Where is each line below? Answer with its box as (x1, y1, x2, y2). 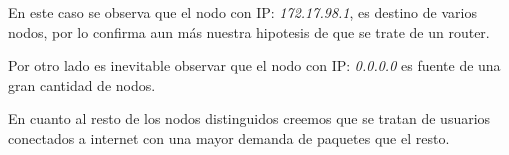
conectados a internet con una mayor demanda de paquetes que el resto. (8, 127, 450, 148)
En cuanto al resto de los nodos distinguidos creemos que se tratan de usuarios (8, 108, 491, 129)
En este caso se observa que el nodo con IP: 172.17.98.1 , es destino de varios (8, 2, 477, 22)
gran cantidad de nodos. (8, 74, 156, 95)
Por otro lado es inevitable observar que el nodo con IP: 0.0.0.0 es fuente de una (8, 55, 501, 76)
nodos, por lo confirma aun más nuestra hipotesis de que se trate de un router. (8, 21, 490, 42)
